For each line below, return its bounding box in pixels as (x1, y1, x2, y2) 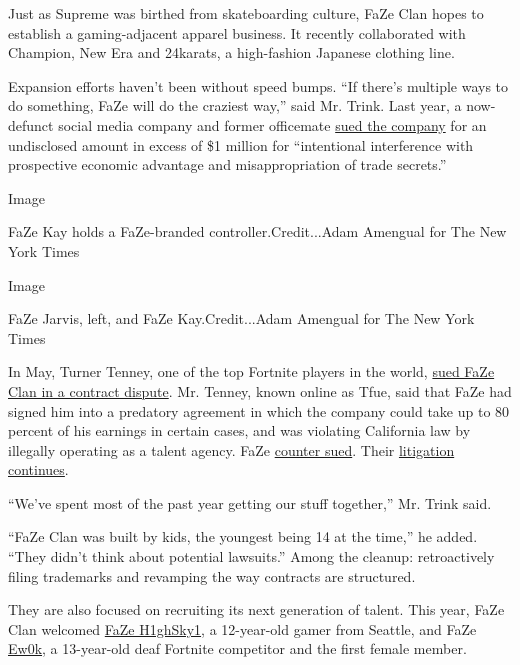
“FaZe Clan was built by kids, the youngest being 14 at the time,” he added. (8, 526, 478, 547)
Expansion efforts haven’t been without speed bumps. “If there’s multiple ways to (8, 75, 509, 96)
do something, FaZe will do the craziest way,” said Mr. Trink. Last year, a (8, 95, 462, 116)
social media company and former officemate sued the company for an (58, 114, 487, 135)
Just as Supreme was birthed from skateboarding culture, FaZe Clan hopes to (8, 3, 484, 23)
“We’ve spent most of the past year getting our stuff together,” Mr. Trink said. (8, 492, 492, 513)
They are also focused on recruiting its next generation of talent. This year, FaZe (8, 599, 505, 620)
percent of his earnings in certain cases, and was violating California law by (8, 420, 471, 441)
